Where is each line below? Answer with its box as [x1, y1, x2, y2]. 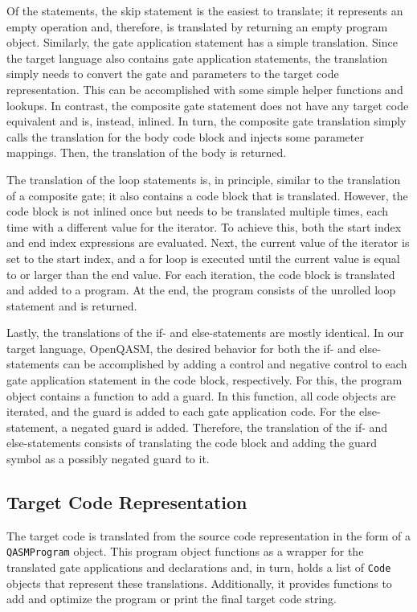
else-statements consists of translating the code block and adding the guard [6, 434, 378, 451]
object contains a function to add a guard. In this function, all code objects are [6, 387, 396, 404]
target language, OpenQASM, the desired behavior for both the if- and [6, 339, 356, 356]
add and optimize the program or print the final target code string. [6, 590, 337, 607]
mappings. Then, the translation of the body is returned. [6, 144, 287, 161]
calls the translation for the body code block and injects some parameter [6, 128, 364, 145]
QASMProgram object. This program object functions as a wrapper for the [6, 543, 364, 560]
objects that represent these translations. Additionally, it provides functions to [6, 574, 392, 591]
